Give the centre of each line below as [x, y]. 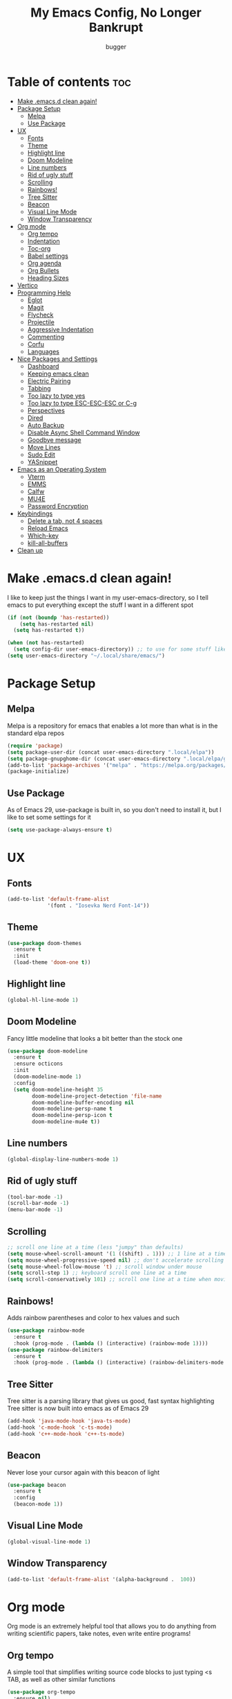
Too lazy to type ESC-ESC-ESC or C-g [82, 403]
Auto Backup [46, 425]
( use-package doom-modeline [48, 1051]
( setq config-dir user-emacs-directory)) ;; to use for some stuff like [120, 649]
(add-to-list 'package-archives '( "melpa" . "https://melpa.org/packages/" [118, 765]
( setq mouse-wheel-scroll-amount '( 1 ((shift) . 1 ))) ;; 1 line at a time [117, 1253]
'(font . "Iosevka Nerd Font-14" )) [98, 906]
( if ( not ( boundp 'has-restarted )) [58, 617]
